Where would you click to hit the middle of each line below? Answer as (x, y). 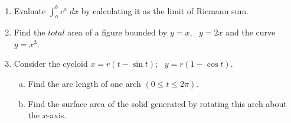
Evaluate (30, 10)
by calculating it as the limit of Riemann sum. (165, 10)
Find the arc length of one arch (84, 84)
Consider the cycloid (51, 64)
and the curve (251, 32)
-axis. (57, 115)
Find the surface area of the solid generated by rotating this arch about (157, 103)
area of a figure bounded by (117, 32)
